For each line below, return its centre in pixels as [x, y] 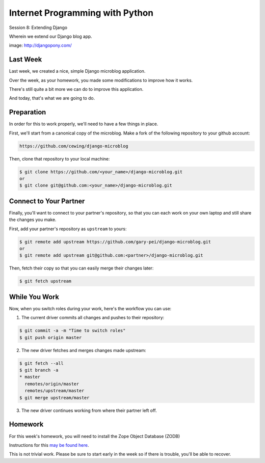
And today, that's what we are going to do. [52, 98]
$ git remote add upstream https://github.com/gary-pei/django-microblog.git [115, 242]
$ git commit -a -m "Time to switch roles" [73, 331]
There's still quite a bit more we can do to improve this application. [76, 89]
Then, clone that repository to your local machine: [59, 159]
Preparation [27, 112]
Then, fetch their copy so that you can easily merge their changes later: [81, 268]
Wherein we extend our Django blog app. [51, 36]
